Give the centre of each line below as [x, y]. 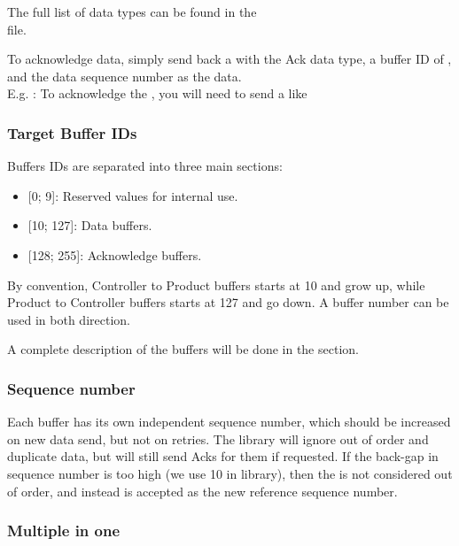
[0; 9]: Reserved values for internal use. [133, 195]
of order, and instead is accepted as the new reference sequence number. [202, 491]
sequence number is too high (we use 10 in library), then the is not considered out [230, 473]
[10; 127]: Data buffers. [90, 225]
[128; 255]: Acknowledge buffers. [115, 254]
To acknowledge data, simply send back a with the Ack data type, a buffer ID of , [229, 59]
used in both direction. [69, 319]
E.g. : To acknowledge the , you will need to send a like [157, 93]
